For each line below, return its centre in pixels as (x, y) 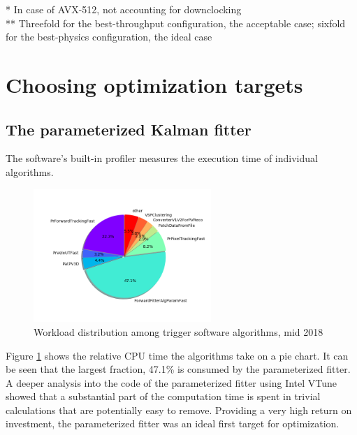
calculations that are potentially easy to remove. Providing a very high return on (179, 410)
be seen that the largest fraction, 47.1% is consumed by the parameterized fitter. (178, 369)
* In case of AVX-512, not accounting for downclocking (124, 9)
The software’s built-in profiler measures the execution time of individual (162, 158)
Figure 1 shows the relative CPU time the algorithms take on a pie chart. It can (177, 355)
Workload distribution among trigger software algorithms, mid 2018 (178, 331)
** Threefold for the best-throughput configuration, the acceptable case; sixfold (176, 23)
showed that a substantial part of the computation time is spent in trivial (163, 396)
